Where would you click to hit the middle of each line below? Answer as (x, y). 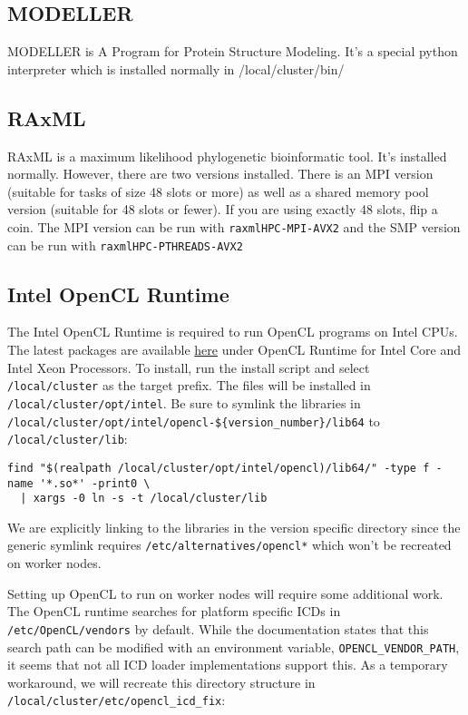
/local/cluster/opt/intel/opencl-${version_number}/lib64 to (194, 421)
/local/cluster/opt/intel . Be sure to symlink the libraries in (184, 402)
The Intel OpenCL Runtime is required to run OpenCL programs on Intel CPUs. (233, 332)
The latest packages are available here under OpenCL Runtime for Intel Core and (234, 350)
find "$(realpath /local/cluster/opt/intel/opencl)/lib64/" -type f (219, 468)
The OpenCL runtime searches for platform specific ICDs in (174, 611)
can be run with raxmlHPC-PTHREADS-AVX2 (125, 245)
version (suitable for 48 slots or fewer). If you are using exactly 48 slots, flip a (223, 209)
